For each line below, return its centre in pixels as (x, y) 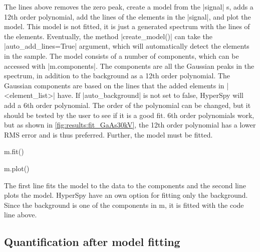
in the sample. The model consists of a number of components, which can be (121, 55)
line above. (21, 215)
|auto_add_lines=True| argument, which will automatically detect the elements (127, 46)
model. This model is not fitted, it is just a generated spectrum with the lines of (127, 26)
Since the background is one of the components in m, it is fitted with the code (124, 205)
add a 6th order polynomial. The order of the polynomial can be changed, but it (127, 105)
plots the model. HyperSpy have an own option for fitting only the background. (126, 195)
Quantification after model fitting (92, 242)
